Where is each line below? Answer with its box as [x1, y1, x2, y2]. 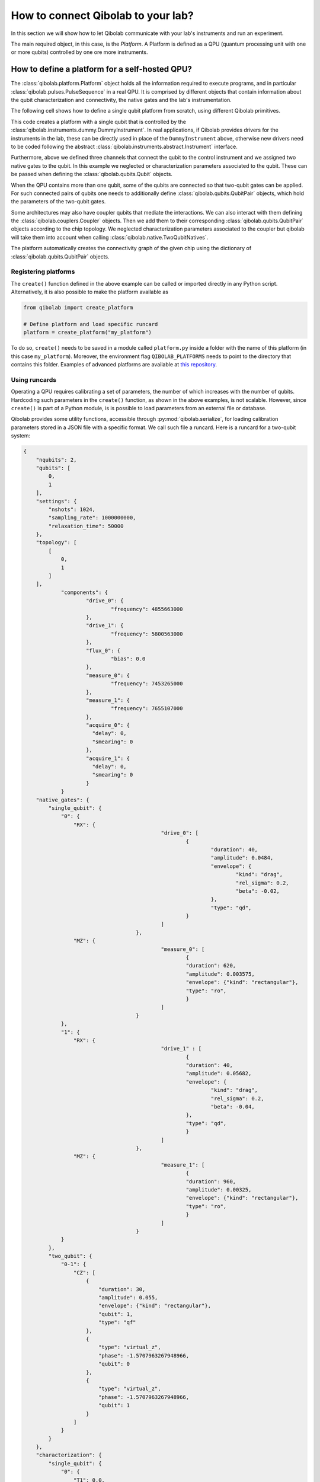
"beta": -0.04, [210, 1103, 255, 1110]
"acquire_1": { [86, 755, 130, 762]
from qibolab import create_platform [23, 304, 133, 311]
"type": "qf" [98, 1319, 136, 1326]
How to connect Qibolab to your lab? [11, 9, 194, 22]
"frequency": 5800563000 [110, 630, 183, 637]
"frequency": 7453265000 [110, 681, 183, 687]
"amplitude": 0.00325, [185, 1186, 252, 1193]
